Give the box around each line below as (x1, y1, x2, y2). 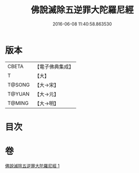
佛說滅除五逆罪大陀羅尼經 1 (5, 163, 60, 169)
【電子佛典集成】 (34, 63, 74, 70)
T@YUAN (7, 90, 30, 97)
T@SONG (7, 81, 30, 88)
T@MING (7, 99, 29, 106)
